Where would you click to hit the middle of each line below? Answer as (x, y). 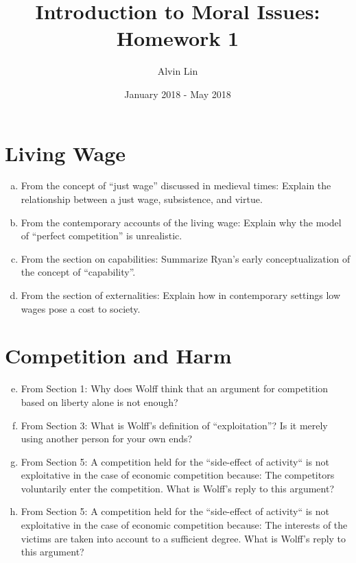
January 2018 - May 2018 (178, 94)
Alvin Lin (178, 71)
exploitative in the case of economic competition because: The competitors (178, 475)
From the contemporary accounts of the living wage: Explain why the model (181, 222)
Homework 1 (178, 38)
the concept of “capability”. (78, 272)
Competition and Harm (118, 356)
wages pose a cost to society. (81, 308)
